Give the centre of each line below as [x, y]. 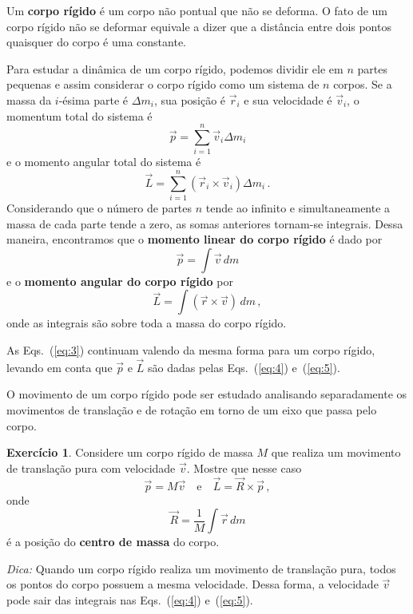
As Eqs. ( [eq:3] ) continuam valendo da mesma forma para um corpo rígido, [191, 349]
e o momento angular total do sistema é [104, 162]
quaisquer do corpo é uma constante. [97, 42]
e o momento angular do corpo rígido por [120, 281]
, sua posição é [190, 99]
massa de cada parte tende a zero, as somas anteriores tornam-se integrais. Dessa [205, 223]
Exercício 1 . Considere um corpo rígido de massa [130, 452]
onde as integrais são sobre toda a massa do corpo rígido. [147, 323]
